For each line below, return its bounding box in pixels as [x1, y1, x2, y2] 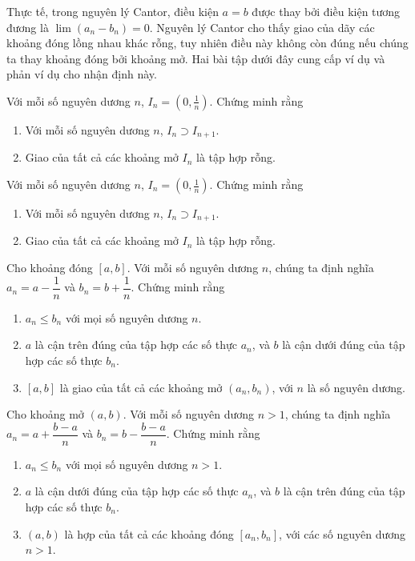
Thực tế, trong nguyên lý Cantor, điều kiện [6, 3, 219, 19]
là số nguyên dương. [307, 379, 405, 395]
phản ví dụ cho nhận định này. [6, 66, 157, 82]
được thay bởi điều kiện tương [252, 3, 401, 19]
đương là [6, 18, 49, 35]
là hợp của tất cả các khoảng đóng [64, 525, 234, 542]
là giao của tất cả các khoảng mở [59, 379, 223, 395]
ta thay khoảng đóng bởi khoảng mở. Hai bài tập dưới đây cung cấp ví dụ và [6, 50, 385, 66]
